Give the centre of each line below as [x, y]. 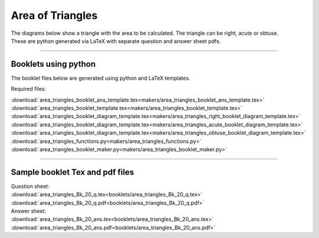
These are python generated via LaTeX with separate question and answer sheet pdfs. [116, 41]
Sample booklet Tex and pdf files [72, 172]
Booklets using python [53, 64]
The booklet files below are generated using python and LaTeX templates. [101, 78]
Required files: [29, 89]
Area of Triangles [54, 15]
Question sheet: [30, 186]
